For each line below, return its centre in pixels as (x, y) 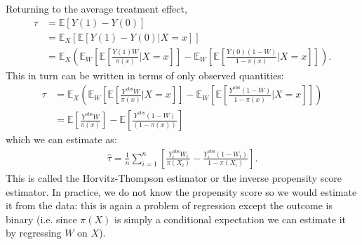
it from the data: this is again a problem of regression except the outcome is (169, 205)
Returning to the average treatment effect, (96, 8)
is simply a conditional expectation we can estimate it (230, 219)
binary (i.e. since (41, 219)
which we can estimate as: (61, 139)
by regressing (34, 233)
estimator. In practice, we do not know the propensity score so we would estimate (181, 191)
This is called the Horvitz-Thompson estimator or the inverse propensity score (174, 177)
